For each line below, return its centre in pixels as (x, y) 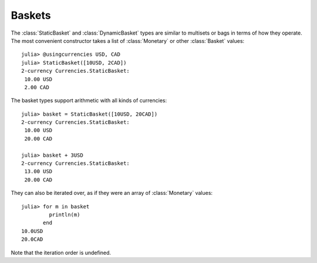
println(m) (65, 215)
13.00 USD (38, 171)
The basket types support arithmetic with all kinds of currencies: (89, 100)
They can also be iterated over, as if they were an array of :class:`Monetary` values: (112, 193)
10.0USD (32, 231)
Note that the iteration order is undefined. (61, 252)
